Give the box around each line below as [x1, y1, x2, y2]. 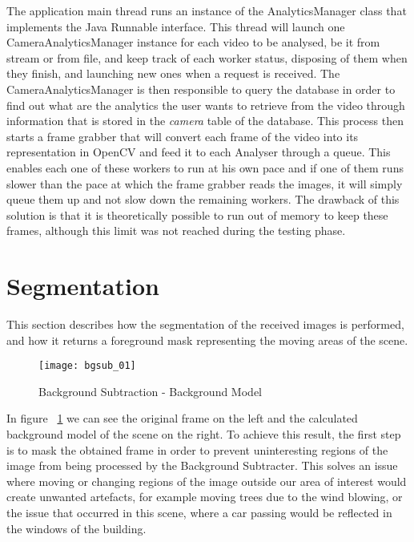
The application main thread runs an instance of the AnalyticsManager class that [6, 2, 407, 18]
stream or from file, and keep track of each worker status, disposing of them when [6, 49, 408, 66]
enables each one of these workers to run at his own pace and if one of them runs [6, 159, 404, 176]
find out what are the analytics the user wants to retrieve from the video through [6, 96, 405, 113]
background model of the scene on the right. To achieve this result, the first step [6, 426, 401, 443]
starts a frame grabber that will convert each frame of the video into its [6, 127, 359, 144]
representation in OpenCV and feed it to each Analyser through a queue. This [6, 144, 391, 160]
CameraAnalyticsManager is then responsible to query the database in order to [6, 80, 396, 97]
